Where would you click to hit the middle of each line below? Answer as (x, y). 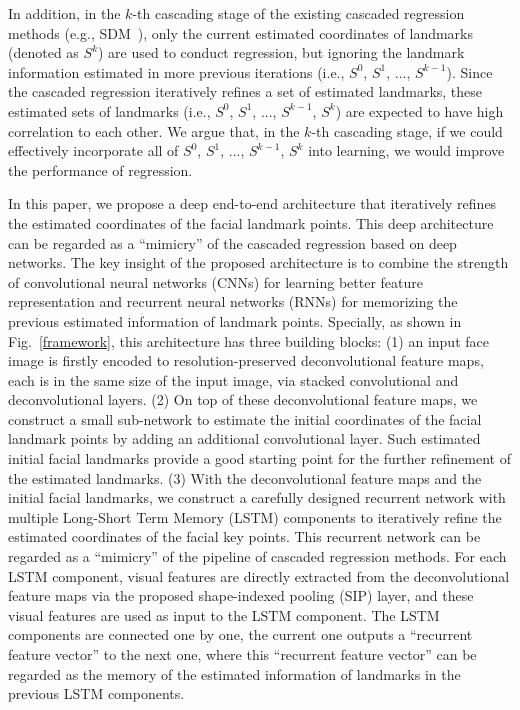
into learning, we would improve (406, 150)
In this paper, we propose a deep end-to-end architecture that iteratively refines (252, 203)
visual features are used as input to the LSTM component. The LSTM (224, 614)
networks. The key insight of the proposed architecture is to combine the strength (258, 262)
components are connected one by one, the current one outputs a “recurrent (240, 634)
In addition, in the (64, 13)
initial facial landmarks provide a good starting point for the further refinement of (259, 458)
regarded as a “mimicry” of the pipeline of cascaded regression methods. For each (257, 556)
